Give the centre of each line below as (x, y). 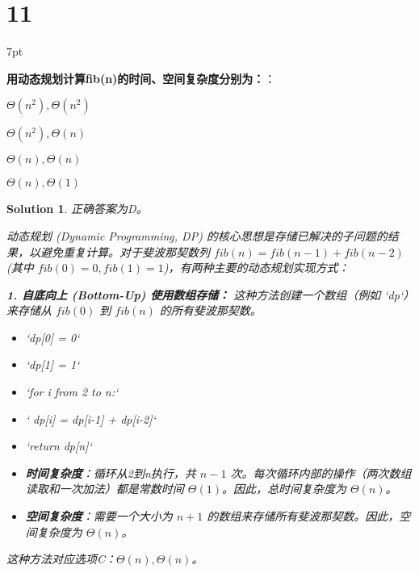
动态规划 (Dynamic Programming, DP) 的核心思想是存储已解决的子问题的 (197, 235)
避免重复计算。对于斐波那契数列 (125, 251)
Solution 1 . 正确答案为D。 (77, 209)
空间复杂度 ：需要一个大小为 (99, 516)
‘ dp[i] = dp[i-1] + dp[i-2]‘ (90, 418)
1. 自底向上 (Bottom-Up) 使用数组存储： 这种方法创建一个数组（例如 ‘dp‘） (208, 294)
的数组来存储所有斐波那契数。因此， (303, 516)
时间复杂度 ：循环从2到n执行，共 (111, 473)
